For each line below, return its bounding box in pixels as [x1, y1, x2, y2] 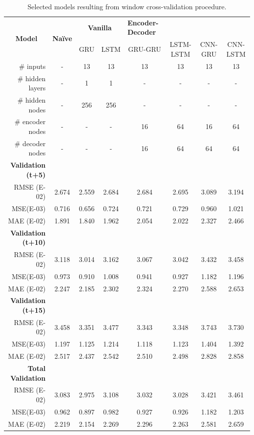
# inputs [19, 61, 46, 71]
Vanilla [87, 22, 112, 32]
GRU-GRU [128, 44, 161, 54]
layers [28, 83, 46, 93]
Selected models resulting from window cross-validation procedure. [27, 1, 227, 11]
